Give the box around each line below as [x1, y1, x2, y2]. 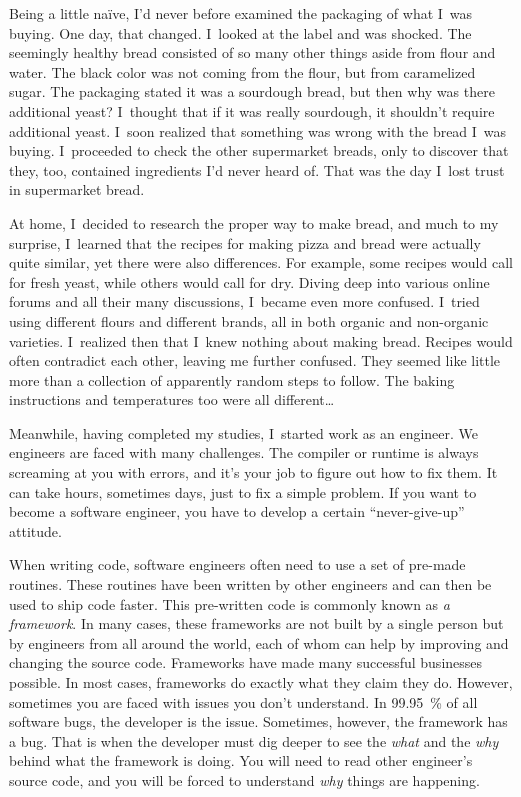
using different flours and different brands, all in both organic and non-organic [9, 310, 489, 331]
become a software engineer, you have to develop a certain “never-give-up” [9, 501, 465, 522]
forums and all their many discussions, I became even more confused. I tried [9, 291, 480, 312]
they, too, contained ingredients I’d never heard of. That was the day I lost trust [9, 159, 505, 180]
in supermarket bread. [9, 179, 145, 200]
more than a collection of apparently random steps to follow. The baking [9, 369, 455, 390]
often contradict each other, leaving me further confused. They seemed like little [9, 350, 501, 371]
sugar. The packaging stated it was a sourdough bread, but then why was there [9, 81, 495, 102]
